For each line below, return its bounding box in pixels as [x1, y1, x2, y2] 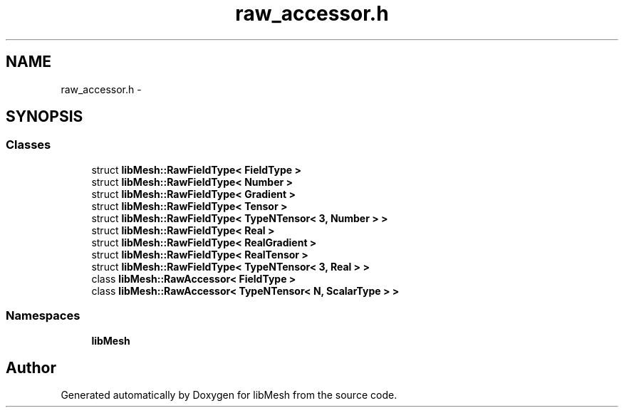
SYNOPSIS [6, 108, 83, 126]
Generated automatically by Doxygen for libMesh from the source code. [61, 389, 397, 402]
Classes [6, 137, 51, 152]
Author [6, 358, 56, 377]
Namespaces [6, 308, 80, 323]
